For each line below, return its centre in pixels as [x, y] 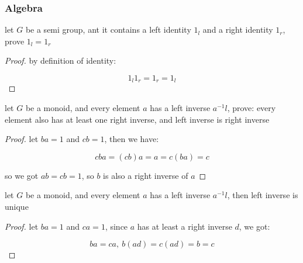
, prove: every [252, 108]
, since [116, 226]
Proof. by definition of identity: [61, 60]
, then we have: [132, 139]
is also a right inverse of [146, 175]
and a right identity [238, 30]
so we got [22, 175]
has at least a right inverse [185, 226]
